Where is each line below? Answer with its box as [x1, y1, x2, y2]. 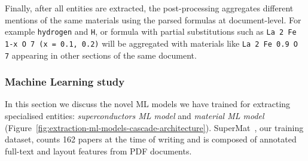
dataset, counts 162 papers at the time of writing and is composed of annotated [5, 133, 297, 145]
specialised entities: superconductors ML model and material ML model [5, 109, 264, 121]
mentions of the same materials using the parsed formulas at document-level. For [5, 13, 301, 26]
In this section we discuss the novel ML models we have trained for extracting [5, 98, 291, 110]
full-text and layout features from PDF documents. [5, 144, 192, 157]
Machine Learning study [5, 74, 125, 89]
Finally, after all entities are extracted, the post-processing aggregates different [5, 2, 294, 14]
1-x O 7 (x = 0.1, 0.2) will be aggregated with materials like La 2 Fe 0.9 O [5, 37, 298, 49]
